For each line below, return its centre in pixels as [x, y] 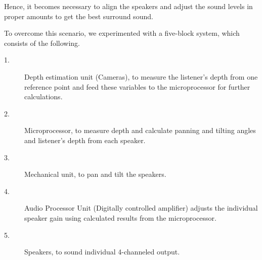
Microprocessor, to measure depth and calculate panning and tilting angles [140, 130]
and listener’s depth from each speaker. [85, 140]
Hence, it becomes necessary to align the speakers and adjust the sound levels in [128, 6]
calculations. [43, 96]
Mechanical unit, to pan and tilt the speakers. [95, 174]
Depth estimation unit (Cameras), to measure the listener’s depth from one [141, 76]
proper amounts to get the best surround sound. [79, 16]
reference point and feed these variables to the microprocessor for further [137, 86]
